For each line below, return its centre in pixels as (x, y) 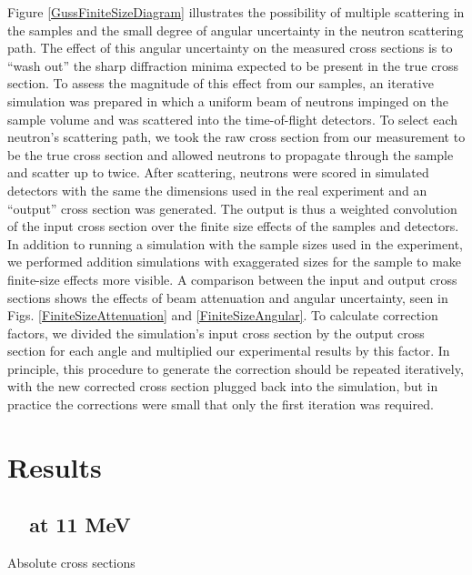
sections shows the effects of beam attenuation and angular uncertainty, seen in (228, 297)
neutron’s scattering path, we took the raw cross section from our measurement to (236, 137)
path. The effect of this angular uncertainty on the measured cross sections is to (230, 48)
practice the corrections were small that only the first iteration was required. (221, 404)
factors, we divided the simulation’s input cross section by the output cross (216, 333)
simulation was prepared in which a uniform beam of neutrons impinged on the (228, 101)
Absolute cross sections (71, 563)
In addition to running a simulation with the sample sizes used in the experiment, (235, 243)
